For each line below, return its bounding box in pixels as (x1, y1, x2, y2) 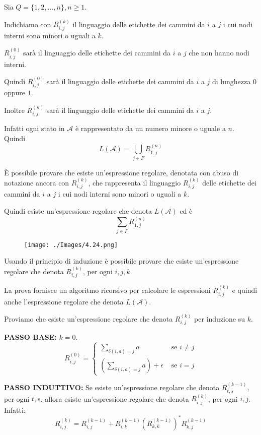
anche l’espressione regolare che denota (4, 296, 124, 306)
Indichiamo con (4, 19, 51, 29)
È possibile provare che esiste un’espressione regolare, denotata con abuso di (4, 167, 239, 177)
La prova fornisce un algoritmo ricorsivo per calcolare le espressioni (4, 285, 211, 295)
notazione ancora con (4, 177, 69, 188)
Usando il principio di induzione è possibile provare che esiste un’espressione (4, 256, 239, 266)
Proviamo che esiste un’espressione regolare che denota (4, 313, 173, 324)
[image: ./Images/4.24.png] (24, 241, 118, 248)
